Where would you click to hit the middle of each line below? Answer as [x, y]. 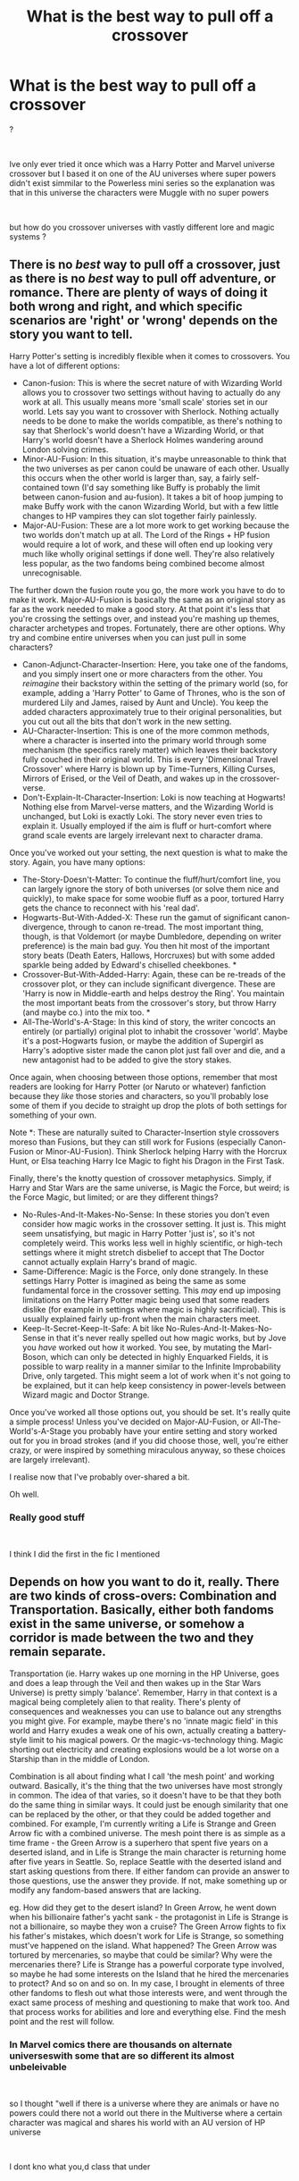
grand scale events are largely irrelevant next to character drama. [142, 835]
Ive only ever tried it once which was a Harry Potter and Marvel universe [142, 164]
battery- [272, 1730]
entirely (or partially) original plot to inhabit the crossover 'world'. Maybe [155, 1031]
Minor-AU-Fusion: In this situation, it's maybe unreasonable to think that [154, 458]
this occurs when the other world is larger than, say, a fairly [131, 478]
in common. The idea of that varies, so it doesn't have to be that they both [145, 1795]
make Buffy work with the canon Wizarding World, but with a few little [150, 506]
